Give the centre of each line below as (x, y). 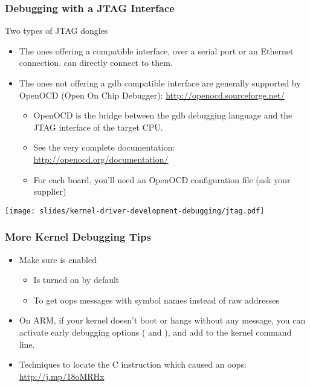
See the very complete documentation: (104, 147)
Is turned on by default (76, 280)
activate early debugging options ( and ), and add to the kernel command (155, 332)
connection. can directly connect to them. (96, 63)
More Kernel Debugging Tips (78, 237)
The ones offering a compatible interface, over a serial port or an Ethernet (156, 50)
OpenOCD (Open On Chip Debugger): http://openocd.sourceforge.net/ (152, 95)
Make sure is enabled (58, 259)
